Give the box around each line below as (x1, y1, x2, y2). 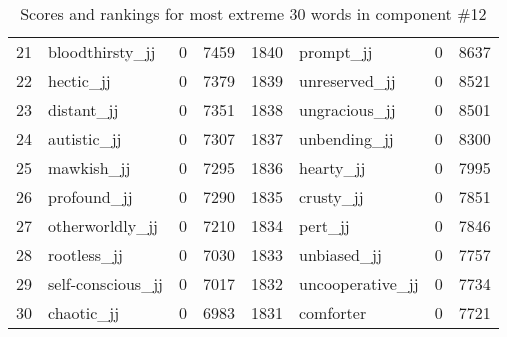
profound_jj (48, 185, 133, 208)
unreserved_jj (299, 69, 396, 92)
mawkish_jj (48, 156, 131, 179)
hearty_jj (299, 156, 366, 179)
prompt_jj (299, 40, 373, 63)
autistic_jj (48, 127, 122, 150)
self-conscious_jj (48, 272, 163, 295)
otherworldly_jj (48, 214, 158, 237)
